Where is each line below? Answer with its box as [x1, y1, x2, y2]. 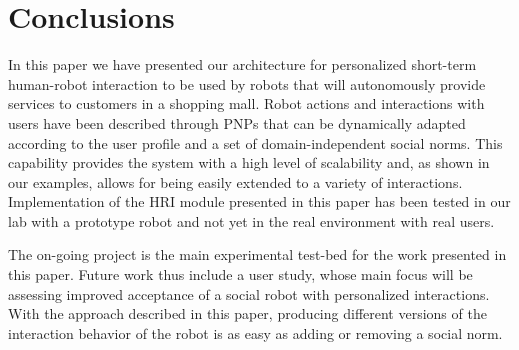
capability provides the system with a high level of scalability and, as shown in [8, 152, 490, 173]
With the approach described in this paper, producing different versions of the [8, 303, 487, 324]
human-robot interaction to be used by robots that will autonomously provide [8, 73, 486, 94]
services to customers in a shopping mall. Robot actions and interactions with [8, 93, 485, 114]
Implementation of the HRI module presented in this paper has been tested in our [8, 191, 511, 212]
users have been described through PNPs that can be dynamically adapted [8, 112, 466, 133]
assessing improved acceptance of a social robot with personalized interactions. [8, 283, 490, 304]
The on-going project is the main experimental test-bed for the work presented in [8, 244, 507, 265]
